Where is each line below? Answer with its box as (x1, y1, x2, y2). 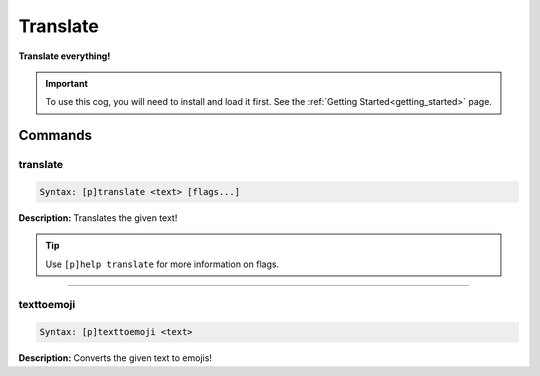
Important (45, 77, 89, 89)
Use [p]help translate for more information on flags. (45, 258, 280, 270)
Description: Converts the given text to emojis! (18, 352, 212, 364)
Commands (18, 127, 93, 144)
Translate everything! (18, 50, 111, 62)
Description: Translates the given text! (18, 211, 178, 224)
